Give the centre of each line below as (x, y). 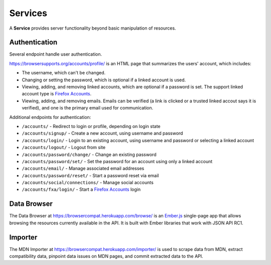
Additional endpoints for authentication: (50, 117)
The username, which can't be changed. (64, 73)
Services (28, 13)
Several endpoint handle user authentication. (56, 54)
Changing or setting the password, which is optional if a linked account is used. (104, 80)
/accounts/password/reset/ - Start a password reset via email (90, 175)
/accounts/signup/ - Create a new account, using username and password (102, 134)
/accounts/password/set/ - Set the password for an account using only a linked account (117, 161)
